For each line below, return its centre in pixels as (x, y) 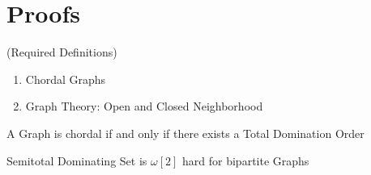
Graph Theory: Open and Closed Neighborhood (144, 106)
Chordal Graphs (66, 79)
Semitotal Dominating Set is (77, 160)
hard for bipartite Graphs (246, 160)
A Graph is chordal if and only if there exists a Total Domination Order (185, 133)
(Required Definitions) (62, 52)
